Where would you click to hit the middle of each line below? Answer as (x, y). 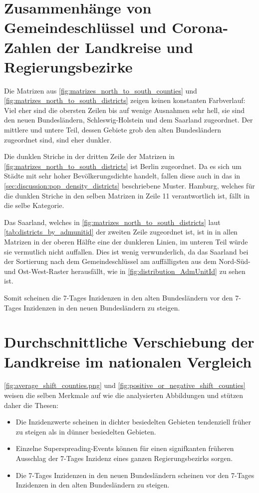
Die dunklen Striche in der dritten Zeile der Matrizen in (89, 156)
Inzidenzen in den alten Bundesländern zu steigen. (93, 485)
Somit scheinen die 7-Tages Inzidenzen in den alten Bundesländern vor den (119, 297)
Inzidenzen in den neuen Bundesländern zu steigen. (102, 307)
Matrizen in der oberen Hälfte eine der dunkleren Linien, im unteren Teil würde (126, 241)
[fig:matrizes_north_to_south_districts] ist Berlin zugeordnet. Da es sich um (123, 166)
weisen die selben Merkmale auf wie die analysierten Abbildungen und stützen (124, 395)
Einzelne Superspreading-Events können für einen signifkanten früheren (125, 448)
